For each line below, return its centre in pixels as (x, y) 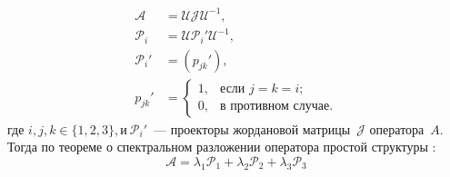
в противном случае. (277, 107)
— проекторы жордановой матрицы (252, 128)
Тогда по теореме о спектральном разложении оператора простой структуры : (222, 147)
